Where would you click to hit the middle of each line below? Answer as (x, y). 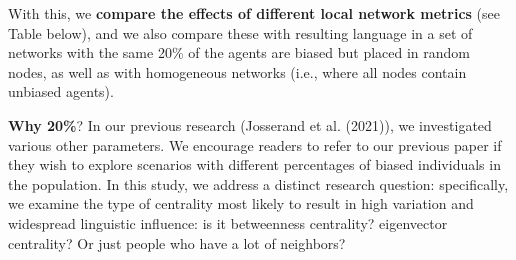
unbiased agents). (61, 91)
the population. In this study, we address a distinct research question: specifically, (258, 183)
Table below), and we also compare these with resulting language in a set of (240, 32)
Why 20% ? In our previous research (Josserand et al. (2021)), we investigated (250, 124)
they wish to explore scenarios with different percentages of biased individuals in (254, 164)
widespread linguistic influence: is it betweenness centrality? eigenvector (228, 222)
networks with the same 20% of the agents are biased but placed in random (239, 52)
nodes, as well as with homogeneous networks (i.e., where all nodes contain (237, 71)
